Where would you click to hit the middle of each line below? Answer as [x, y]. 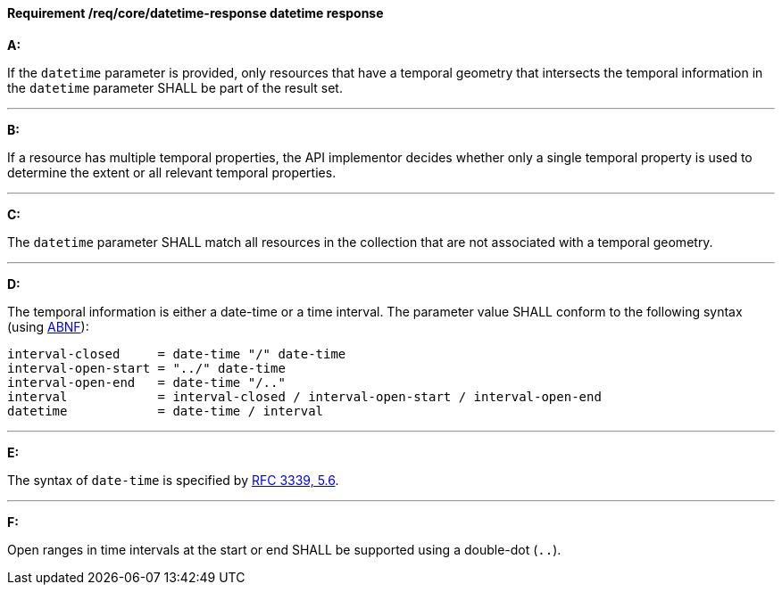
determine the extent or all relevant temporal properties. [172, 172]
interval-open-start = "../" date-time [146, 368]
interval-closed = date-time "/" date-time [177, 354]
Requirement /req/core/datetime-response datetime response [195, 13]
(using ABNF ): [48, 326]
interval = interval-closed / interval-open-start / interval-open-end [304, 396]
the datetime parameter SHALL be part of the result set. [175, 87]
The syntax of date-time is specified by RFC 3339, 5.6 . [173, 480]
